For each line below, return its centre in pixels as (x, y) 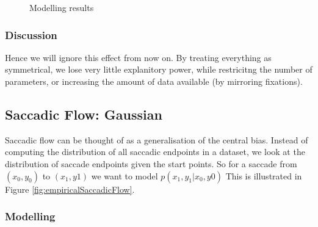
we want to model (125, 175)
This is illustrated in (264, 175)
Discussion (31, 34)
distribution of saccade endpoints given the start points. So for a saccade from (151, 163)
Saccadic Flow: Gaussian (84, 114)
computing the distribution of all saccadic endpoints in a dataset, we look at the (155, 152)
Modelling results (62, 7)
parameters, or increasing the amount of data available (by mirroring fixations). (154, 81)
